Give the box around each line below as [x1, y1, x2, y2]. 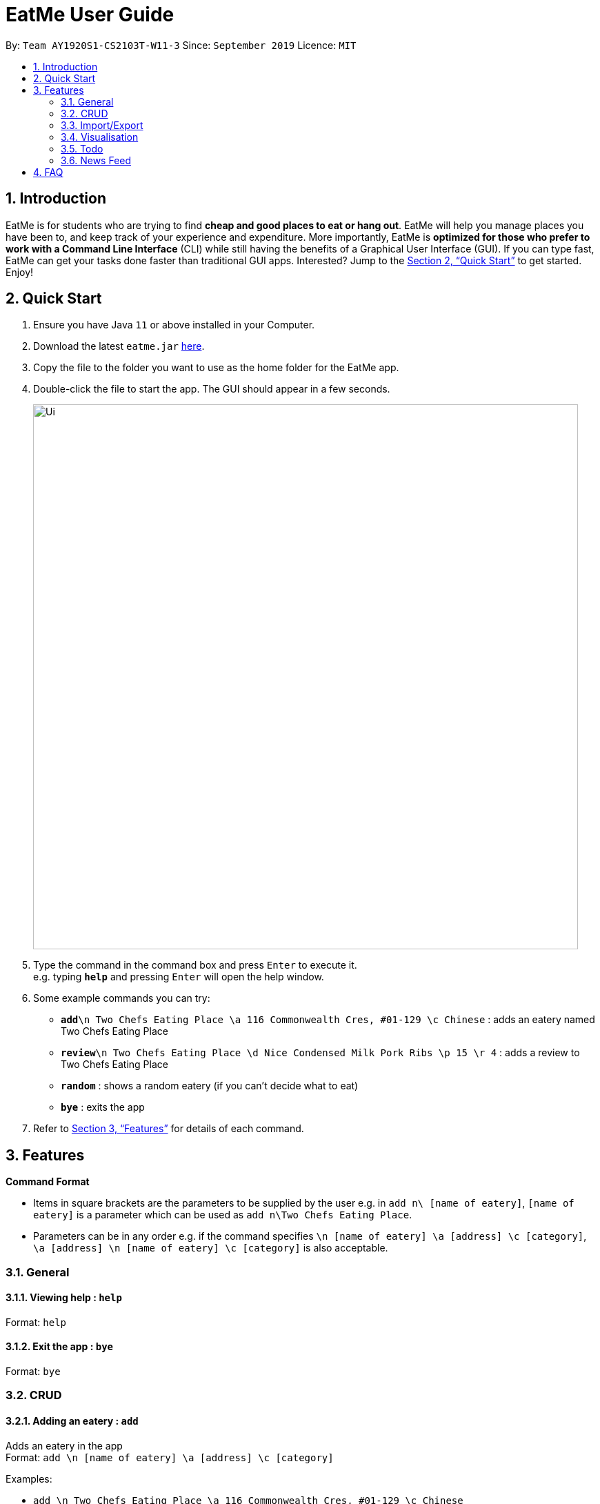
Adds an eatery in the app [6, 1439, 123, 1452]
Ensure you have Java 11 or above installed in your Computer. [33, 319, 315, 331]
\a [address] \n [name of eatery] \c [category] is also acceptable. [33, 1242, 388, 1254]
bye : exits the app [61, 1101, 145, 1114]
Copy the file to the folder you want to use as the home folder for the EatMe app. [33, 362, 399, 374]
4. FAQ [33, 166, 63, 178]
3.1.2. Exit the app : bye [6, 1340, 114, 1353]
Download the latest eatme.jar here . [33, 340, 205, 353]
